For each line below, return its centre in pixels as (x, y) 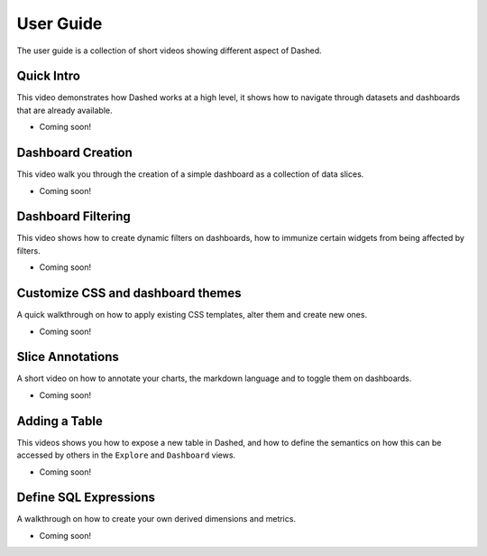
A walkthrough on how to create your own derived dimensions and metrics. (156, 519)
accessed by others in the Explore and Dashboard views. (126, 455)
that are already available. (64, 110)
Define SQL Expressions (86, 498)
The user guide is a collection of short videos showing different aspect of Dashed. (169, 51)
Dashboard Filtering (74, 217)
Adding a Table (60, 421)
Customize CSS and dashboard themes (129, 293)
